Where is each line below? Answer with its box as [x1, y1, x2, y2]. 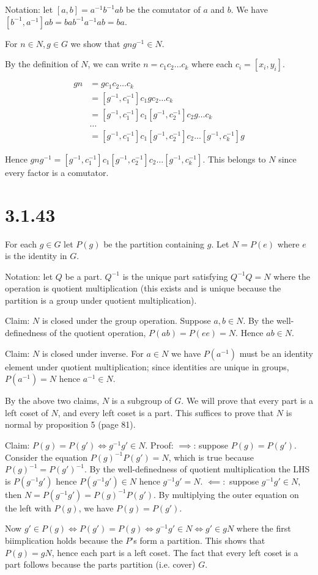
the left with [5, 501, 51, 514]
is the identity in [5, 249, 67, 262]
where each [191, 57, 233, 70]
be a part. [65, 269, 102, 282]
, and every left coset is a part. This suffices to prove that [57, 406, 274, 419]
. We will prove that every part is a [181, 394, 313, 407]
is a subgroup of [111, 394, 172, 407]
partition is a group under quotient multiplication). [5, 293, 197, 306]
